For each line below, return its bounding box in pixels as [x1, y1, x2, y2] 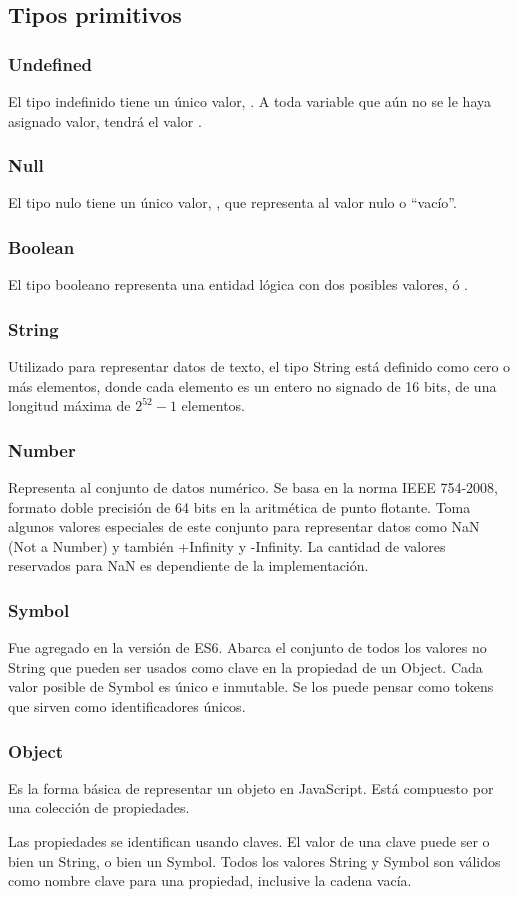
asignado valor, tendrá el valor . [8, 110, 202, 131]
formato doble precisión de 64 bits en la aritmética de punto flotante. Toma [8, 496, 471, 517]
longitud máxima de [8, 395, 131, 416]
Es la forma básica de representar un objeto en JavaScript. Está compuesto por [8, 777, 494, 798]
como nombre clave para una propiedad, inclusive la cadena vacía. [8, 870, 412, 891]
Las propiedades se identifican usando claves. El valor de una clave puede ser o [8, 831, 490, 851]
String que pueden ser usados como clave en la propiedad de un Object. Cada [8, 656, 483, 677]
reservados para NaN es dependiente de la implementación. [8, 555, 369, 576]
